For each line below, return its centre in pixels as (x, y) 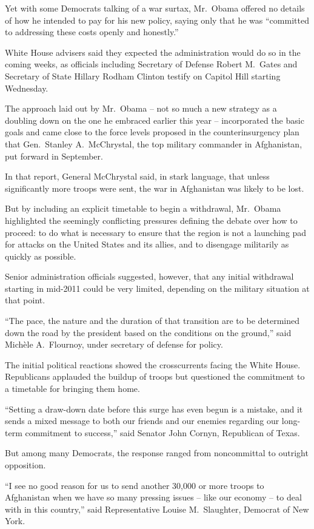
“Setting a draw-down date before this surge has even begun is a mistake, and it (154, 409)
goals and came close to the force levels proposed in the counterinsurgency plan (152, 132)
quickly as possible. (41, 256)
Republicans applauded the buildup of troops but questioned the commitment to (155, 376)
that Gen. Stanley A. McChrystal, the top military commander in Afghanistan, (154, 143)
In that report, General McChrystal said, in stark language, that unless (137, 176)
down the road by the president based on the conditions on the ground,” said (148, 332)
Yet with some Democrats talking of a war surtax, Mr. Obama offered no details (155, 8)
